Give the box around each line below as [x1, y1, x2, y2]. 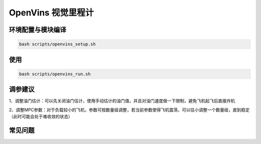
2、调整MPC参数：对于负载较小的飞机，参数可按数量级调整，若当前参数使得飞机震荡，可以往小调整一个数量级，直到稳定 [9, 107, 250, 113]
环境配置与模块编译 [9, 26, 66, 34]
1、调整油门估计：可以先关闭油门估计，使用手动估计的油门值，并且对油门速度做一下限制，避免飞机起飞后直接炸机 [9, 98, 235, 104]
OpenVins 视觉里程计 [9, 7, 94, 18]
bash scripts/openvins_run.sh [19, 71, 91, 77]
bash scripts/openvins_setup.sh [19, 42, 96, 47]
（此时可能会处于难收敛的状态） [9, 114, 72, 119]
